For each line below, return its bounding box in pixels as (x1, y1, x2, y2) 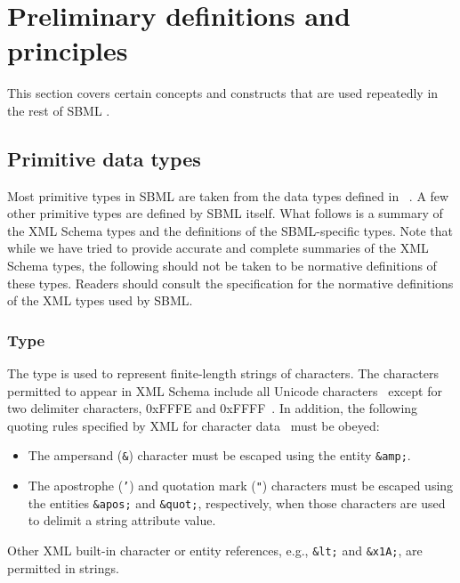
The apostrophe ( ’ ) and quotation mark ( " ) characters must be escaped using (28, 476, 454, 495)
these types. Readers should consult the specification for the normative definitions (7, 273, 454, 292)
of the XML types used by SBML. (7, 291, 193, 310)
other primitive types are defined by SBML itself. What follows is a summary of (7, 204, 443, 223)
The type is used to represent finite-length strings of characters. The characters (7, 364, 439, 383)
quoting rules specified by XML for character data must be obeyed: (7, 416, 380, 434)
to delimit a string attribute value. (28, 511, 216, 530)
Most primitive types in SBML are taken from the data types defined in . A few (7, 186, 449, 205)
